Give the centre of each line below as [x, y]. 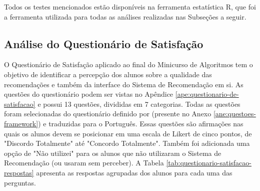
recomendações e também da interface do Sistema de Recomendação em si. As [124, 84]
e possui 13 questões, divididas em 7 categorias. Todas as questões [139, 104]
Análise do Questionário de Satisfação [104, 43]
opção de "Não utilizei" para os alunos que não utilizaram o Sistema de [113, 153]
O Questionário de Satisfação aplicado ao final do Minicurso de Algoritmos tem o [128, 64]
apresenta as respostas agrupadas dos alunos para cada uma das [134, 172]
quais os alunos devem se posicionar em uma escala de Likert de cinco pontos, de [128, 133]
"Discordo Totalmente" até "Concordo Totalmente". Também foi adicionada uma [127, 143]
